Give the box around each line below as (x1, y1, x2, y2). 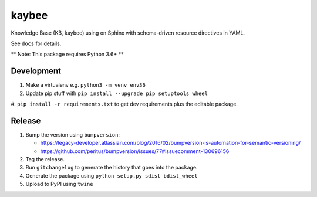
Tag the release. (25, 156, 65, 163)
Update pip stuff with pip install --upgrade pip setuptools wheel (25, 90, 208, 97)
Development (11, 66, 62, 76)
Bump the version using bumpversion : (25, 131, 120, 138)
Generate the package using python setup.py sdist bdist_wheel (25, 172, 198, 179)
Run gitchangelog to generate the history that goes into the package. (25, 164, 198, 171)
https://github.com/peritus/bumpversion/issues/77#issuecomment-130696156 (40, 147, 230, 155)
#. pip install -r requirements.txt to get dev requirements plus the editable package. (11, 100, 238, 108)
